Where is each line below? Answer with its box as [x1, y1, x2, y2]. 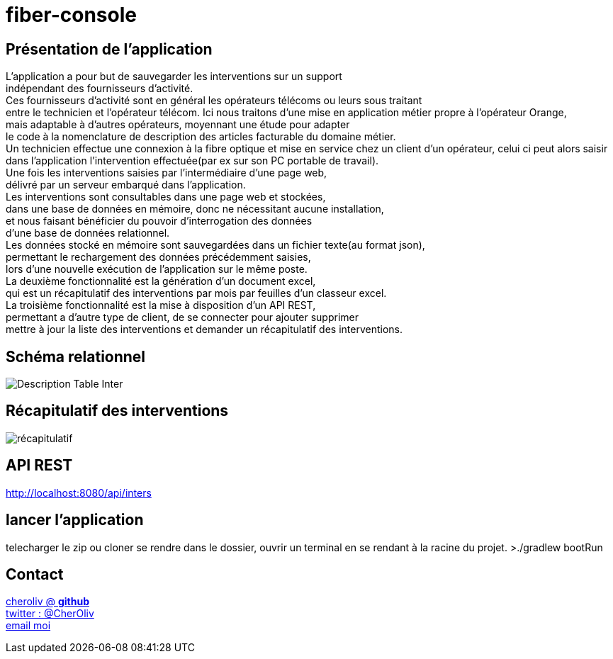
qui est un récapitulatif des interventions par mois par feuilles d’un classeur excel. [6, 287, 387, 300]
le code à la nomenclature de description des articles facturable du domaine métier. [6, 130, 396, 143]
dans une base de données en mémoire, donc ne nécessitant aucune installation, [6, 203, 384, 215]
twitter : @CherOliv [6, 607, 94, 620]
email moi [6, 619, 51, 632]
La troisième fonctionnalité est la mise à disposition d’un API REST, [6, 299, 316, 312]
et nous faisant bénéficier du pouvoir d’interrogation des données [6, 215, 313, 227]
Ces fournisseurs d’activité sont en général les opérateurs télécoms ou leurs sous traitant [6, 94, 422, 107]
